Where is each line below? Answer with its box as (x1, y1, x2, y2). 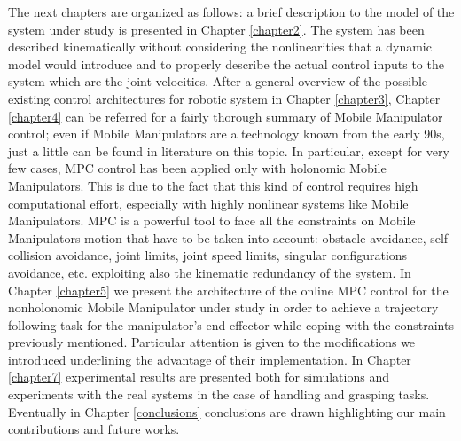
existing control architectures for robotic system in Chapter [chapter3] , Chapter (8, 89, 441, 107)
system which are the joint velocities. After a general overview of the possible (8, 72, 427, 91)
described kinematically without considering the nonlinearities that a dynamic (8, 37, 432, 56)
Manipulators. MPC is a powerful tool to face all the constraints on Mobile (8, 211, 416, 230)
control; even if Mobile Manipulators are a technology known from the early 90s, (8, 124, 445, 143)
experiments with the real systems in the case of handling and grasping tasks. (8, 385, 430, 404)
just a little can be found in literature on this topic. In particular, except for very (8, 141, 449, 160)
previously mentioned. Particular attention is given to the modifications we (8, 333, 416, 351)
